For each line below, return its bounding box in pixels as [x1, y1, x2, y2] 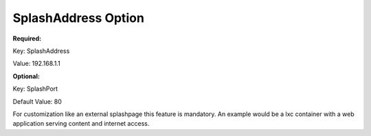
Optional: [12, 72, 41, 80]
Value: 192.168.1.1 [12, 59, 61, 68]
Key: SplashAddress [12, 47, 70, 55]
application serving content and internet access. [12, 120, 150, 128]
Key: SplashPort [12, 84, 58, 93]
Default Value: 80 [12, 97, 62, 106]
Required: [12, 34, 41, 43]
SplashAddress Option [12, 10, 144, 25]
